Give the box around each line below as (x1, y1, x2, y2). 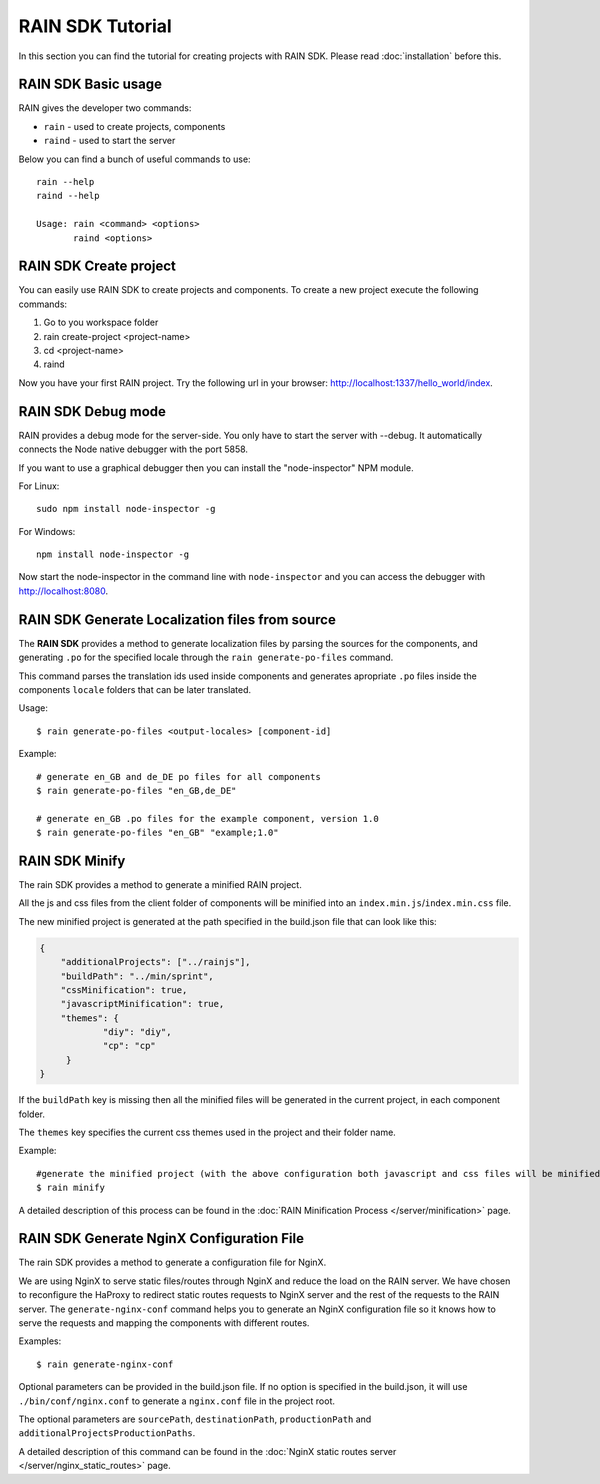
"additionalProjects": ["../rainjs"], (60, 956, 251, 968)
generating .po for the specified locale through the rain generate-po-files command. (18, 651, 394, 664)
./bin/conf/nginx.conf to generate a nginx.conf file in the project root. (18, 1395, 335, 1407)
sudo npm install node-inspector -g (36, 503, 216, 515)
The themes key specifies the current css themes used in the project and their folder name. (18, 1126, 397, 1139)
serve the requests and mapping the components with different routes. (18, 1317, 310, 1329)
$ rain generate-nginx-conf (36, 1358, 174, 1370)
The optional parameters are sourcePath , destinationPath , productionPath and (18, 1413, 372, 1425)
